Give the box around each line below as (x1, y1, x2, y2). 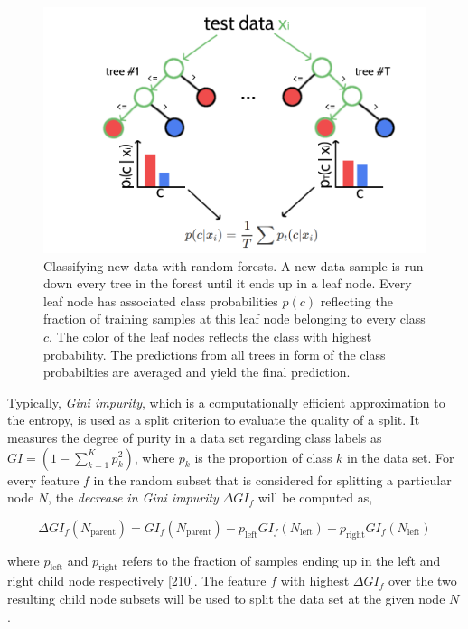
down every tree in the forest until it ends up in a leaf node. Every (43, 274, 412, 293)
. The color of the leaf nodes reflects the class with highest (49, 327, 372, 345)
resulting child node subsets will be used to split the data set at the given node (7, 588, 445, 607)
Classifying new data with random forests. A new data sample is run (43, 256, 424, 275)
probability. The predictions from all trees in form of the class (43, 344, 386, 363)
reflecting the (320, 291, 393, 310)
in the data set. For (347, 447, 454, 466)
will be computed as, (257, 488, 373, 507)
